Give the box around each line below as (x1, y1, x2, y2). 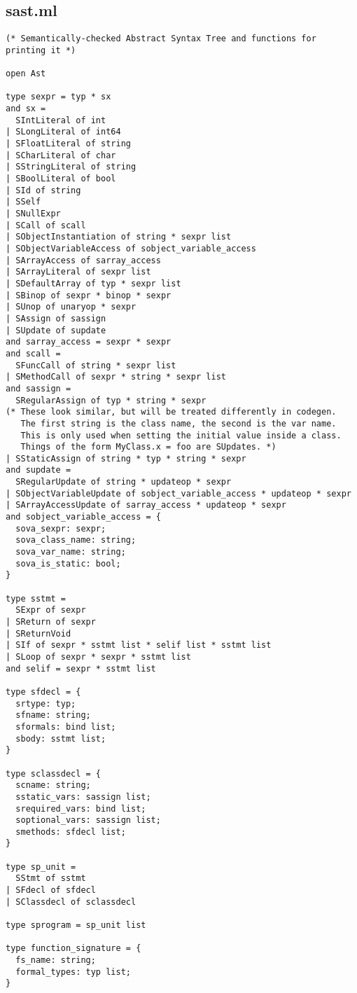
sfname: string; (15, 710, 91, 721)
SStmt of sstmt (15, 873, 86, 884)
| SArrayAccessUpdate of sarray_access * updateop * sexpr (6, 500, 286, 511)
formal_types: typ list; (15, 966, 131, 977)
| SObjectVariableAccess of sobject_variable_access (6, 244, 256, 254)
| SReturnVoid (6, 628, 71, 639)
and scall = (6, 348, 61, 359)
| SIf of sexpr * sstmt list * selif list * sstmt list (6, 640, 272, 651)
